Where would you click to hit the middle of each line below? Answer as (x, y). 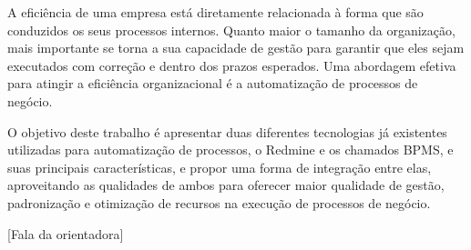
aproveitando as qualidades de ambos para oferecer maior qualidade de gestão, (226, 185)
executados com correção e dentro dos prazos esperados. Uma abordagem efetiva (232, 65)
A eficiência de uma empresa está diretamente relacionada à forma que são (215, 12)
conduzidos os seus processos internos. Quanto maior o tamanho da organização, (231, 30)
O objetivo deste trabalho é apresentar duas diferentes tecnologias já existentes (227, 131)
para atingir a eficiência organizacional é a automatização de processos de (213, 83)
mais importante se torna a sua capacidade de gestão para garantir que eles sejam (236, 48)
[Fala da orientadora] (66, 233)
